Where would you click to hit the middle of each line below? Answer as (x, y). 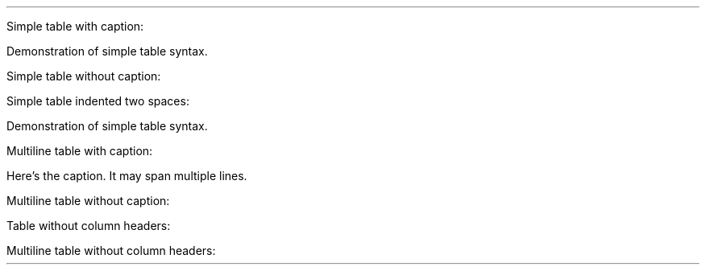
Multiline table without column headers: (111, 250)
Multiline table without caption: (88, 201)
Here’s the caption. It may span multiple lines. (127, 176)
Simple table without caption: (84, 76)
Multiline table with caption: (80, 151)
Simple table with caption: (75, 26)
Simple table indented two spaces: (98, 101)
